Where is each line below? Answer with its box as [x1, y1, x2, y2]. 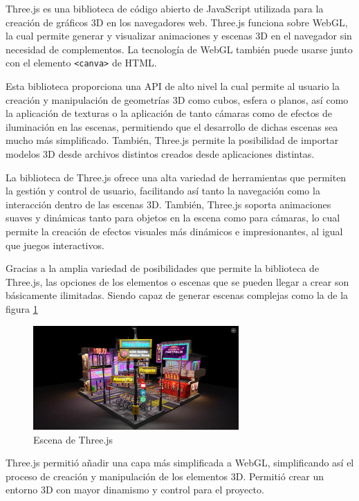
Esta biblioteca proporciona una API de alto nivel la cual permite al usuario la [6, 79, 340, 93]
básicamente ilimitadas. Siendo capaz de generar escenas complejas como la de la [6, 288, 349, 302]
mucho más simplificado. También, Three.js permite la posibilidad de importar [6, 133, 339, 147]
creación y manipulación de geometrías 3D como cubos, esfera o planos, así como [6, 92, 349, 107]
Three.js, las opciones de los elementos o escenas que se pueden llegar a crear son [6, 274, 349, 289]
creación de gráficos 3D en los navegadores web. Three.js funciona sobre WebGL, [6, 15, 348, 29]
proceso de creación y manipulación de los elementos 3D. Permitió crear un [6, 468, 324, 483]
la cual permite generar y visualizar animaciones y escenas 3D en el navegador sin [6, 28, 352, 43]
